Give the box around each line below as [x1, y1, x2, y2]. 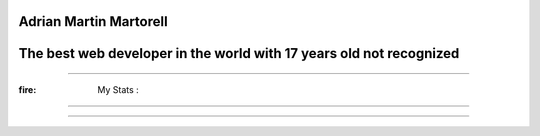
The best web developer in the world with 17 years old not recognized [18, 45, 460, 62]
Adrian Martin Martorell [18, 13, 169, 30]
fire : [18, 84, 37, 96]
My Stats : [97, 84, 139, 96]
